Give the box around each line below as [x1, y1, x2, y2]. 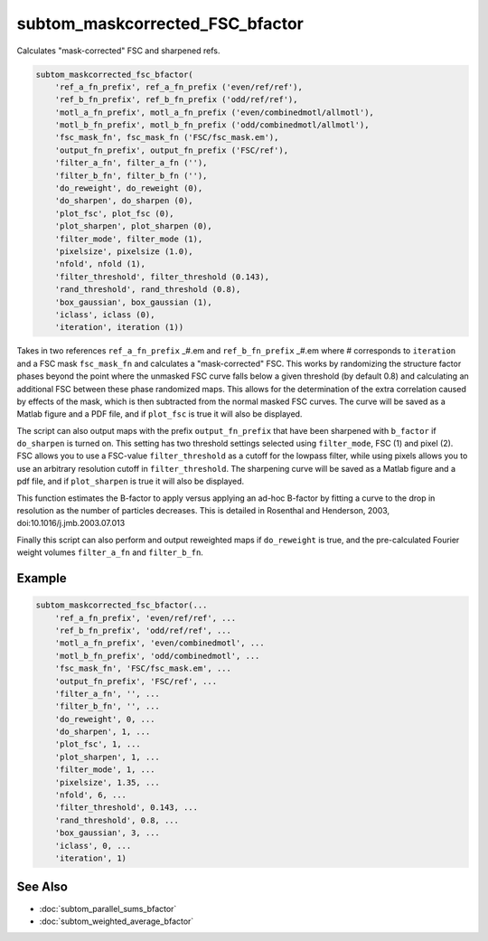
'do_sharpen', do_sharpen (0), [54, 195, 193, 206]
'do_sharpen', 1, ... [54, 727, 151, 737]
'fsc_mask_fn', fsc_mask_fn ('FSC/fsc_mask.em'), [54, 132, 279, 143]
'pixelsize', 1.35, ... [54, 777, 160, 787]
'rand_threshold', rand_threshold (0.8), [54, 285, 241, 295]
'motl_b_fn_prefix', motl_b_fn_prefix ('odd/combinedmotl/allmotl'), [54, 120, 370, 130]
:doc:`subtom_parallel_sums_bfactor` [39, 903, 177, 914]
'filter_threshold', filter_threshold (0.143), [54, 271, 270, 282]
